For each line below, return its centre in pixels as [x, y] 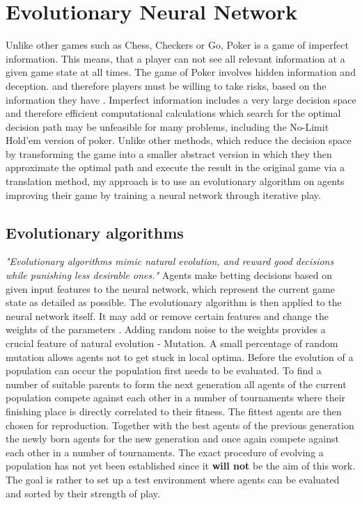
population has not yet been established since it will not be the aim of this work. [181, 466]
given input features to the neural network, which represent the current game [170, 288]
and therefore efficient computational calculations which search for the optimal [173, 113]
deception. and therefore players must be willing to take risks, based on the [166, 85]
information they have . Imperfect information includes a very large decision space [181, 99]
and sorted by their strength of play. [83, 493]
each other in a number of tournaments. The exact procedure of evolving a [165, 452]
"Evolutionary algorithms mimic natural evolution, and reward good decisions [170, 261]
